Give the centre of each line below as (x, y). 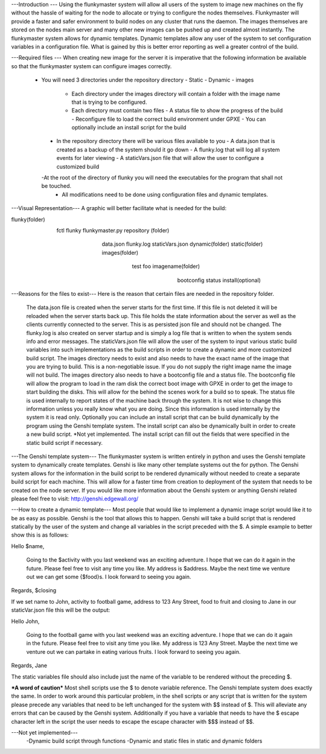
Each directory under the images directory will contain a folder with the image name (176, 94)
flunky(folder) (28, 219)
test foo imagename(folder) (166, 266)
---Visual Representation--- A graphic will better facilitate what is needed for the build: (119, 208)
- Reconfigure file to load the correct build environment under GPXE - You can (169, 119)
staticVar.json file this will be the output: (61, 610)
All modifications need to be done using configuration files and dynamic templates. (165, 194)
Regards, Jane (29, 666)
